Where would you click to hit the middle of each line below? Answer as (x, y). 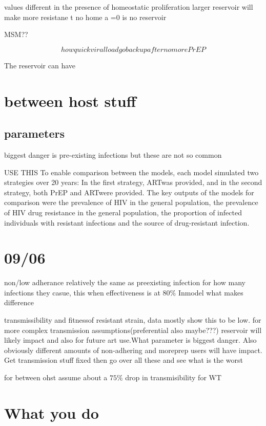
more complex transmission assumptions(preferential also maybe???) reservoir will (133, 330)
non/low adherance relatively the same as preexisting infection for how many (125, 282)
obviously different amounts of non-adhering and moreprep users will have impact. (133, 350)
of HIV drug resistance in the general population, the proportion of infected (123, 212)
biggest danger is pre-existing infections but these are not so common (113, 154)
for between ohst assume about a (56, 377)
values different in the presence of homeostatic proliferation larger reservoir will (129, 7)
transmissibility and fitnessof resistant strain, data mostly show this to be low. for (133, 320)
